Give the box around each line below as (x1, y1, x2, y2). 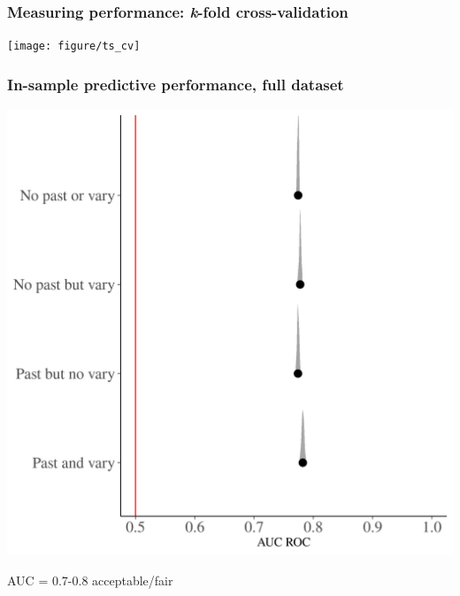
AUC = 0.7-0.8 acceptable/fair (7, 570, 173, 589)
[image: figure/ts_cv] (7, 40, 141, 53)
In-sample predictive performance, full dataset (7, 73, 344, 95)
